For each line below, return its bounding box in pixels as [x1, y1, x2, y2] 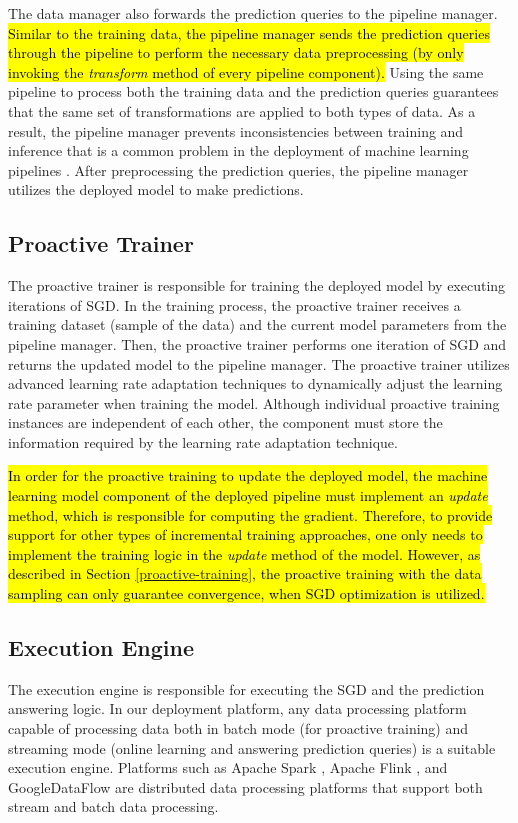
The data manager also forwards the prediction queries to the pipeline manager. [8, 3, 498, 23]
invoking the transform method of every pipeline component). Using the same [8, 61, 484, 82]
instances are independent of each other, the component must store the [8, 412, 443, 433]
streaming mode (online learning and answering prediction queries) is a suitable [8, 737, 496, 758]
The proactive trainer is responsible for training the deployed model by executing [8, 275, 506, 296]
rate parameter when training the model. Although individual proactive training [8, 392, 500, 413]
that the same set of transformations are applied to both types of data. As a [8, 100, 476, 121]
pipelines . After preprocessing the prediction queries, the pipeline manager [8, 159, 469, 180]
